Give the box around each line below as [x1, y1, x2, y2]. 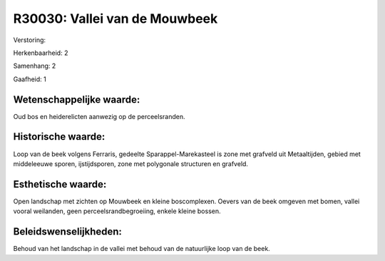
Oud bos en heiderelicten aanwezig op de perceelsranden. [13, 112, 185, 121]
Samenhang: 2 [13, 61, 56, 71]
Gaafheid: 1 [13, 75, 46, 83]
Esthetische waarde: [13, 178, 107, 190]
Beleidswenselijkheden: [13, 225, 123, 238]
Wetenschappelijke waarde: [13, 93, 140, 106]
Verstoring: [13, 36, 46, 44]
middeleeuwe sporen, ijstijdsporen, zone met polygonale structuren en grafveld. [13, 159, 249, 168]
